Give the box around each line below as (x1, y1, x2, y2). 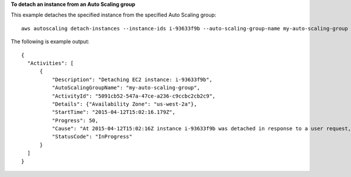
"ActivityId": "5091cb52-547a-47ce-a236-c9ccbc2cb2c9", (51, 92, 216, 99)
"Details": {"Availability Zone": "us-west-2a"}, (51, 100, 197, 107)
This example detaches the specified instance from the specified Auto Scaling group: (11, 12, 216, 19)
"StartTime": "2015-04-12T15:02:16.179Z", (51, 109, 175, 116)
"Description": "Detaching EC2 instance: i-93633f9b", (51, 76, 213, 83)
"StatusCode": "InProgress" (51, 133, 133, 140)
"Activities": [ (27, 60, 74, 67)
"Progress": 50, (51, 117, 99, 124)
